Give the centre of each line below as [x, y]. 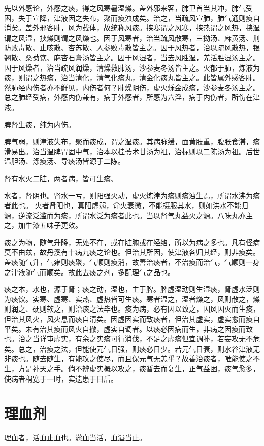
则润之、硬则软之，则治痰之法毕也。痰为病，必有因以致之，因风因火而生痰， [132, 309]
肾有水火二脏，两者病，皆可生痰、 [61, 178]
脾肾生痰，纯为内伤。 [40, 124]
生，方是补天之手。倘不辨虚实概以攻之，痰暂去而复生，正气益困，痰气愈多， [132, 368]
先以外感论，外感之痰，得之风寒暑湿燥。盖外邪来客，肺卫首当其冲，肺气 [125, 8]
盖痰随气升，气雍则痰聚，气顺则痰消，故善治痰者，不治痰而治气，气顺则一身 [132, 262]
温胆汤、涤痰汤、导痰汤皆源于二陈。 [64, 161]
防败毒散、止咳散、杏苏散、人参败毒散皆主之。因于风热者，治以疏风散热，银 [132, 47]
